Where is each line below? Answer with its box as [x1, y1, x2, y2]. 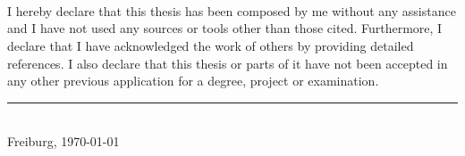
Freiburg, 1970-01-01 [7, 132, 120, 151]
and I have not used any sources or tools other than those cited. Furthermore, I [7, 19, 443, 37]
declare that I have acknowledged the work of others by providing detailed [7, 36, 414, 54]
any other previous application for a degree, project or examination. [7, 71, 379, 90]
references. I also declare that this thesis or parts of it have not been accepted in [7, 53, 448, 72]
